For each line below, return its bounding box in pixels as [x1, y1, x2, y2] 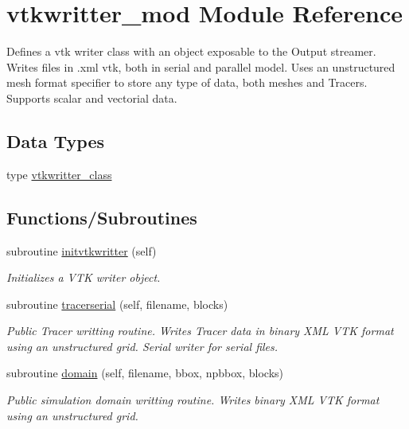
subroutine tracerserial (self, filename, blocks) [6, 295, 228, 312]
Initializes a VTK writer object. [6, 269, 161, 286]
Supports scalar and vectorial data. [6, 89, 177, 106]
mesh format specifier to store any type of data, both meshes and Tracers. [6, 74, 368, 91]
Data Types [6, 128, 104, 153]
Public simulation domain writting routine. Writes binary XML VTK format [6, 392, 380, 408]
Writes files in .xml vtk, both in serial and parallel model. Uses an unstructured [6, 58, 395, 75]
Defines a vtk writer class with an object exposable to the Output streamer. [6, 43, 376, 60]
